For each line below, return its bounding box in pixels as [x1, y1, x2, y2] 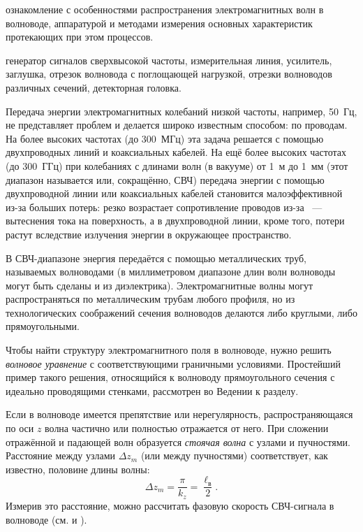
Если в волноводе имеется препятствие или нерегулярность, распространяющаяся [6, 407, 353, 422]
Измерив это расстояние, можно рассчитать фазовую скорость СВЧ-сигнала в [6, 498, 334, 512]
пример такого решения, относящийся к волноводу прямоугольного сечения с [6, 370, 335, 384]
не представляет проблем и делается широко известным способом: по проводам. [6, 117, 348, 132]
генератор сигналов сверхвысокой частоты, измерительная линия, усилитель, [6, 52, 332, 67]
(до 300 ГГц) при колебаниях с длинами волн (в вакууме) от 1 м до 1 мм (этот [6, 158, 348, 173]
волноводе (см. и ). [6, 512, 87, 526]
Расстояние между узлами [6, 448, 116, 463]
